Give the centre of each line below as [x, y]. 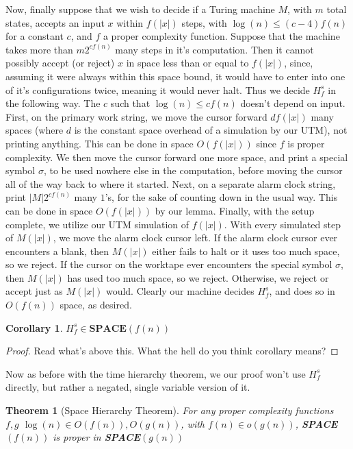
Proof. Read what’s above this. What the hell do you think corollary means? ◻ [172, 351]
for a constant [35, 36]
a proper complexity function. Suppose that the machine [221, 36]
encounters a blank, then [57, 251]
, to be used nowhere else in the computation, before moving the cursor [193, 170]
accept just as [34, 291]
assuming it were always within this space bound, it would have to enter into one [175, 76]
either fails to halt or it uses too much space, [246, 251]
